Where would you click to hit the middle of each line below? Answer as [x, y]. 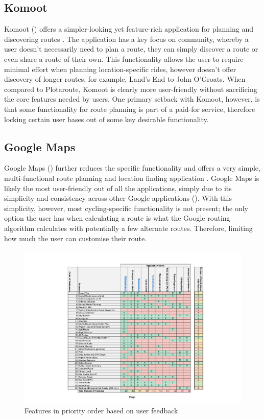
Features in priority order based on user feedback [101, 411]
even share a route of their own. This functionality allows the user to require [124, 59]
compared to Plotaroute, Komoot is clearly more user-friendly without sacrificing [131, 89]
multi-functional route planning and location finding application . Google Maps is [132, 178]
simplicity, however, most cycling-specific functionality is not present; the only [126, 208]
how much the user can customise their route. [76, 238]
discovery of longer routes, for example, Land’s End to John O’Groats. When [125, 79]
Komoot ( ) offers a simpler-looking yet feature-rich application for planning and [129, 29]
